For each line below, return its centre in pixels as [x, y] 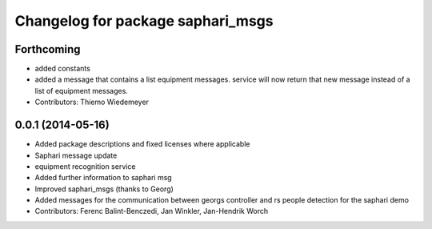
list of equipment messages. [81, 90]
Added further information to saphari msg [103, 178]
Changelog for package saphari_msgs [144, 21]
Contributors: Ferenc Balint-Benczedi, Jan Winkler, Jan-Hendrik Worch [152, 211]
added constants [63, 69]
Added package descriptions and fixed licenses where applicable [142, 144]
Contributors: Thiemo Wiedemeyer [92, 102]
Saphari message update [76, 155]
